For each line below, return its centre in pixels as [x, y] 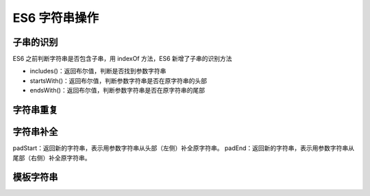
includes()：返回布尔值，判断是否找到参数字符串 [98, 71]
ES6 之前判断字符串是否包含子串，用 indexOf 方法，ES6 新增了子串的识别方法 [122, 59]
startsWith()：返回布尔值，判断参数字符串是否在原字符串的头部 [119, 81]
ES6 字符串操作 [56, 18]
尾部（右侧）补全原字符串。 [52, 158]
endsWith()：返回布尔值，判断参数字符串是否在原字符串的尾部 [118, 90]
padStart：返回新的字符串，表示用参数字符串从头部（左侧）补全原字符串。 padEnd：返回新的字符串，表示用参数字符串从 [184, 148]
